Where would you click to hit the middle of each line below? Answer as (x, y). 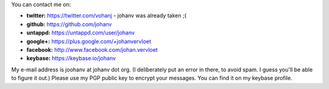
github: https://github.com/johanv (69, 24)
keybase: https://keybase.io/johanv (71, 59)
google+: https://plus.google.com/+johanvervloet (89, 41)
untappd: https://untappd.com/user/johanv (81, 33)
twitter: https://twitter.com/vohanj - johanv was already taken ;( (107, 16)
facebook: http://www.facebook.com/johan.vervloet (92, 49)
